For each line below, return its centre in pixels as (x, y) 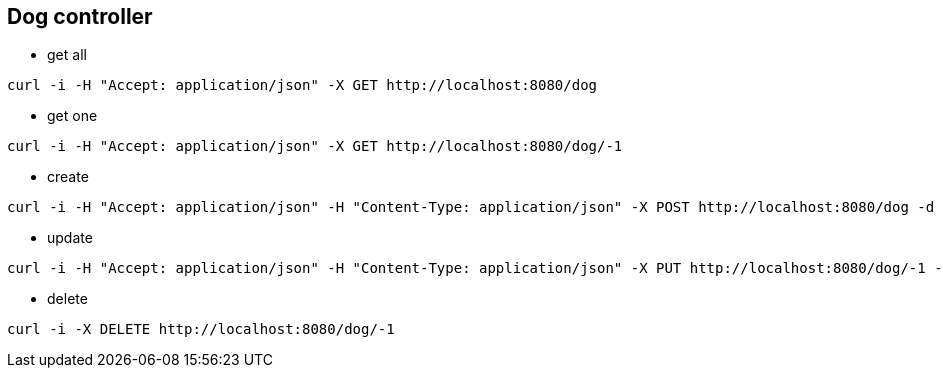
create (68, 177)
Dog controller (80, 16)
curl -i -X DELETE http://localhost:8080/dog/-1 (201, 329)
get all (67, 55)
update (70, 238)
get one (72, 116)
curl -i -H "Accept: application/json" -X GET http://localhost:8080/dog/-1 (315, 146)
